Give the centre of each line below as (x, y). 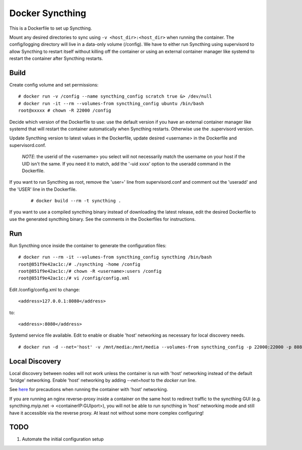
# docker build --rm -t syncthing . (76, 201)
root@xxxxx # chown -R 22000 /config (65, 110)
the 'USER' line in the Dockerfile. (43, 189)
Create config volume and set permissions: (54, 85)
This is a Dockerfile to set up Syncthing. (51, 28)
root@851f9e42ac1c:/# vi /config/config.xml (74, 278)
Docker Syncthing (48, 13)
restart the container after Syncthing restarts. (56, 58)
